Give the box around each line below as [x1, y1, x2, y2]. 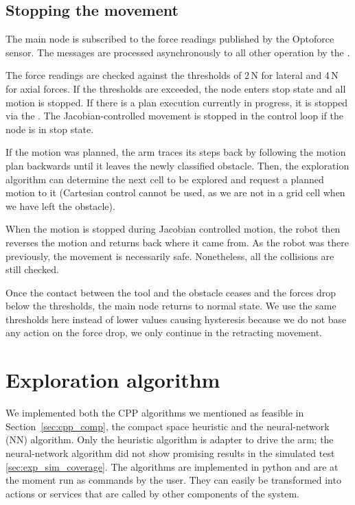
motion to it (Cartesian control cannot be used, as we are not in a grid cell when [5, 185, 345, 200]
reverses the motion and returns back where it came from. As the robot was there [5, 235, 349, 249]
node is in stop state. [5, 121, 94, 136]
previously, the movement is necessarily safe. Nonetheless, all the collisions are [5, 248, 334, 263]
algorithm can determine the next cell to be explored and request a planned [5, 172, 324, 186]
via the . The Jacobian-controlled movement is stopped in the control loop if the [5, 108, 343, 123]
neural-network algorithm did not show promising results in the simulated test [5, 445, 335, 460]
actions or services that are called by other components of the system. [5, 486, 299, 500]
